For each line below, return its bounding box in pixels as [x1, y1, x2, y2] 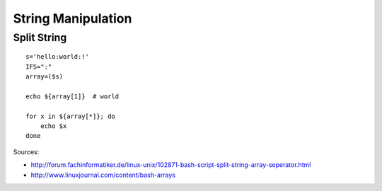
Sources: [13, 147, 40, 156]
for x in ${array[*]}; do [25, 112, 116, 120]
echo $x [40, 122, 67, 130]
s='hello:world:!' [25, 53, 90, 61]
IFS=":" [25, 62, 52, 71]
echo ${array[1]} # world [25, 92, 120, 100]
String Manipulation [13, 11, 132, 26]
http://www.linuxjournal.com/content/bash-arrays [30, 170, 176, 179]
